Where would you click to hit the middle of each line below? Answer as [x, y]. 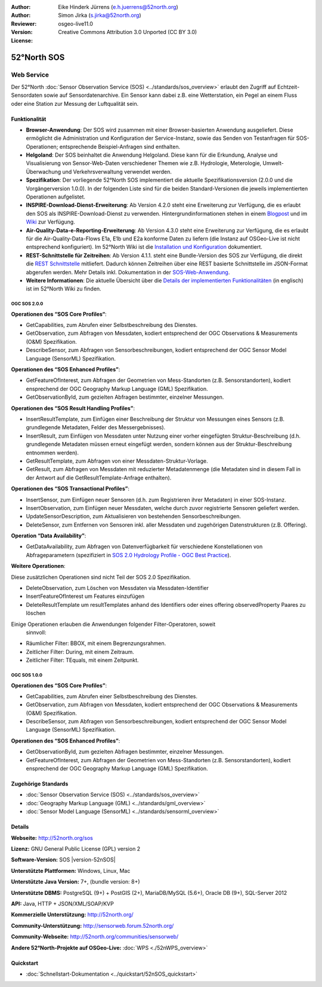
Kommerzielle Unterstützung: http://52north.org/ [72, 915]
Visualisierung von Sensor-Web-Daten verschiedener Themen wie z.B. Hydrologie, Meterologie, [144, 163]
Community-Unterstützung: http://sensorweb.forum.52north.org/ [92, 925]
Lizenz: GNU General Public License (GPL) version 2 [76, 848]
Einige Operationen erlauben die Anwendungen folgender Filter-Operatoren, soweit [113, 624]
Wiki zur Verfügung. [51, 222]
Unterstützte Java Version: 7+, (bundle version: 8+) [75, 882]
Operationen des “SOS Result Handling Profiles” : [73, 408]
